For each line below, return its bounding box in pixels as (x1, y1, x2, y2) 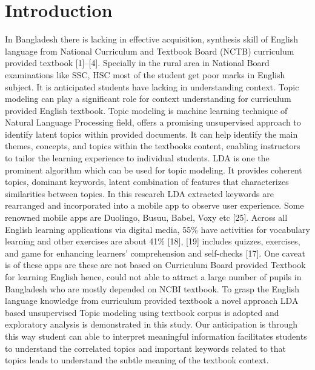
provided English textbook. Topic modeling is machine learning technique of (5, 104, 288, 116)
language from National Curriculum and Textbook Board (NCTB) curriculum (5, 44, 294, 57)
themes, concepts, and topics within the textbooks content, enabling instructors (5, 140, 300, 152)
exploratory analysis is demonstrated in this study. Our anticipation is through (5, 318, 298, 331)
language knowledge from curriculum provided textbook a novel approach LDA (5, 294, 299, 307)
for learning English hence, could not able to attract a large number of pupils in (5, 271, 302, 283)
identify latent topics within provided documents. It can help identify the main (5, 127, 298, 140)
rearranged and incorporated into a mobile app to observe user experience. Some (5, 199, 304, 212)
